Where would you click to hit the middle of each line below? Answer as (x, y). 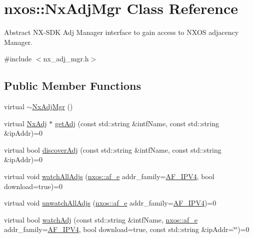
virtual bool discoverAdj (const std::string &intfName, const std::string (113, 149)
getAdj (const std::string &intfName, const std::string (137, 123)
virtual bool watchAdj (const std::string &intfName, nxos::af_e (101, 219)
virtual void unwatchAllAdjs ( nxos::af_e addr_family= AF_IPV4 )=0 (110, 203)
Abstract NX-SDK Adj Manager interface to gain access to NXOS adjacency (121, 32)
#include (18, 59)
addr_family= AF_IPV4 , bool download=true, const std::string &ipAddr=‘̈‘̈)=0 (127, 229)
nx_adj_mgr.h (66, 59)
